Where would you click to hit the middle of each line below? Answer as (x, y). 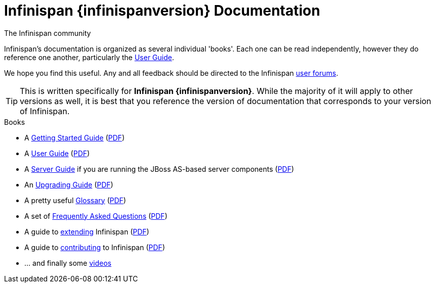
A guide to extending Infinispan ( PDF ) (87, 231)
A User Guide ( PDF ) (57, 153)
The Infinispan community (48, 33)
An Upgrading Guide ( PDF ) (69, 184)
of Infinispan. (45, 111)
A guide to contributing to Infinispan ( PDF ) (95, 247)
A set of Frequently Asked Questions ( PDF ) (96, 216)
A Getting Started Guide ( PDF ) (74, 137)
